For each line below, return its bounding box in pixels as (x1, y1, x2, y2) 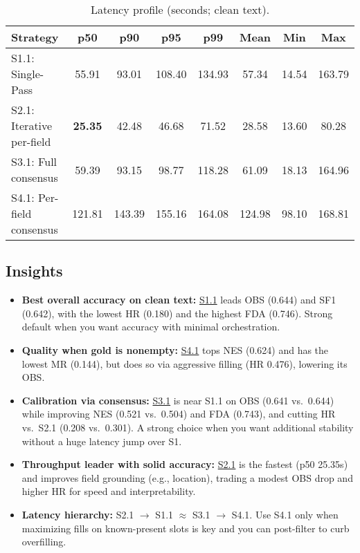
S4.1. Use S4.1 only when (231, 507, 339, 521)
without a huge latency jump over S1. (21, 433, 182, 448)
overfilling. (21, 534, 66, 549)
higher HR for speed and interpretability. (21, 484, 196, 498)
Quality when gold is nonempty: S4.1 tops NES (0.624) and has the (21, 342, 329, 357)
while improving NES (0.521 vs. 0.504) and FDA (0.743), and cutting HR (21, 406, 336, 421)
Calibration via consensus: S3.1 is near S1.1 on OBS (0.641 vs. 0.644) (21, 393, 334, 407)
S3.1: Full (11, 153, 57, 169)
